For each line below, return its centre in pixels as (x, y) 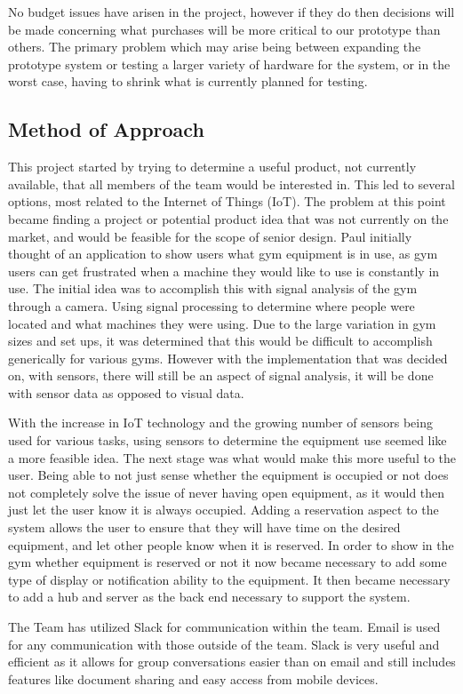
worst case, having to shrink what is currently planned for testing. (188, 81)
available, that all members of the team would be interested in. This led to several (231, 183)
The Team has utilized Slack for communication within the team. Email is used (224, 627)
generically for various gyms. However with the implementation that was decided (228, 358)
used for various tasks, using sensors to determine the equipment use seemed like (228, 440)
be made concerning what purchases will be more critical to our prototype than (224, 29)
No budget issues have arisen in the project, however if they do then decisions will (231, 12)
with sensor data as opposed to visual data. (126, 392)
